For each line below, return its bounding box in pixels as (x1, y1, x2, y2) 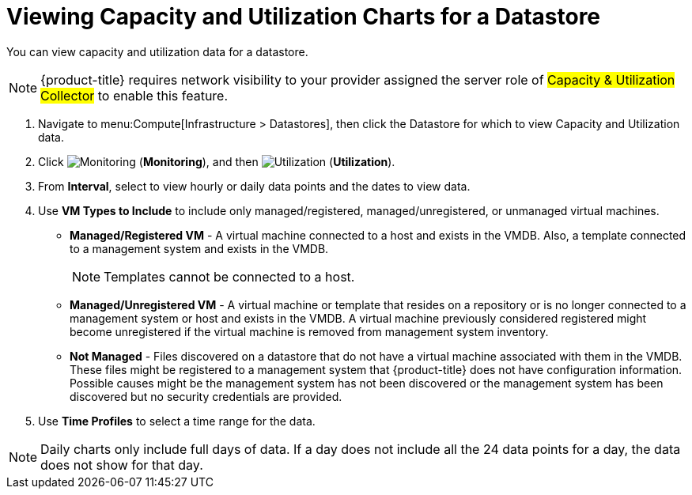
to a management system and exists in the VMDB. (70, 241, 329, 255)
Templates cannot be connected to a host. (104, 268, 355, 285)
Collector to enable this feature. (40, 87, 229, 104)
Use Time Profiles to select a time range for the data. (38, 414, 316, 428)
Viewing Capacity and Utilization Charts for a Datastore (6, 3, 601, 30)
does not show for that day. (40, 456, 203, 473)
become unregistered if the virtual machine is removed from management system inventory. (70, 324, 549, 338)
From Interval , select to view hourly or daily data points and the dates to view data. (38, 179, 471, 193)
